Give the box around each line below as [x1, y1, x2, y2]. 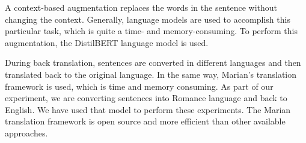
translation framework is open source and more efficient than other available [5, 115, 286, 127]
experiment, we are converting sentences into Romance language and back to [5, 92, 287, 104]
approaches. [5, 126, 48, 139]
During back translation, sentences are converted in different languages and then [5, 56, 301, 69]
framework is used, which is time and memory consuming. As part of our [5, 80, 274, 92]
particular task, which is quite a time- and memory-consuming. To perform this [5, 25, 298, 37]
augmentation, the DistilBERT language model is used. [5, 36, 209, 48]
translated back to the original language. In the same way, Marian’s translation [5, 68, 297, 80]
